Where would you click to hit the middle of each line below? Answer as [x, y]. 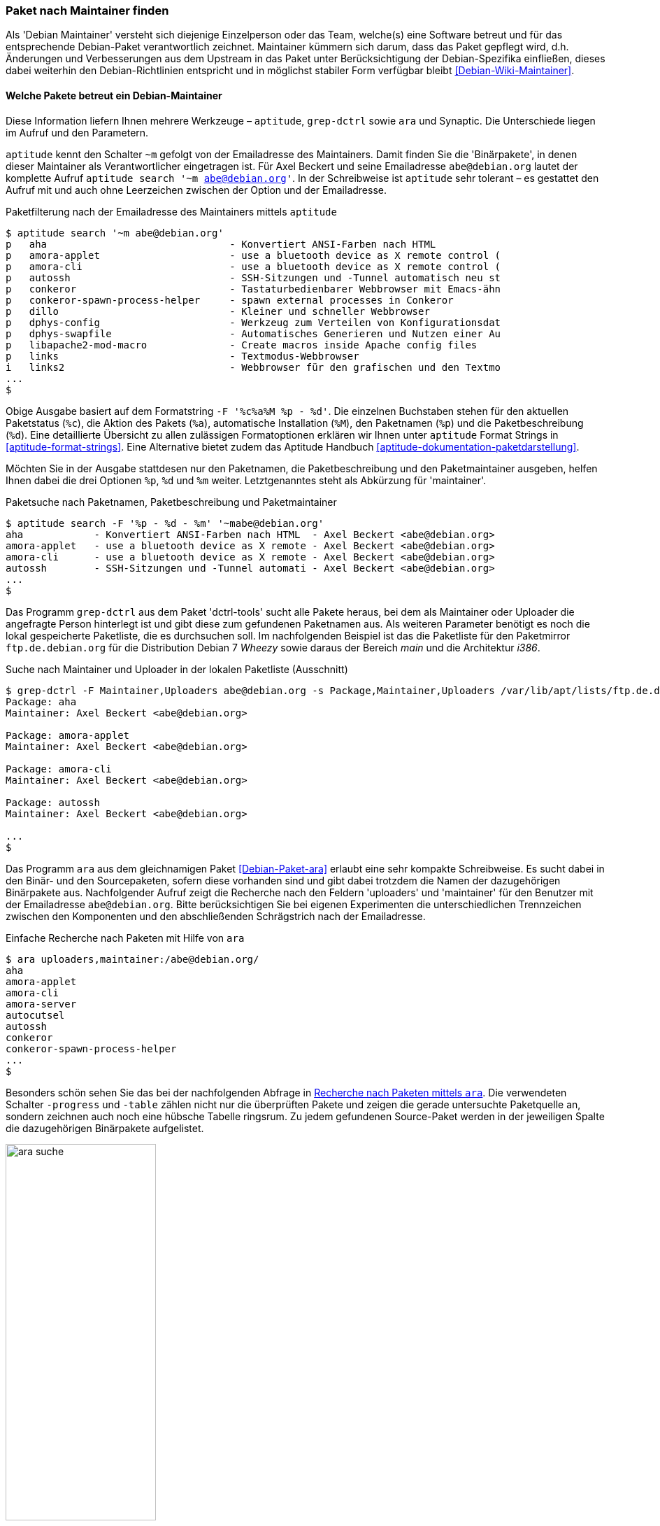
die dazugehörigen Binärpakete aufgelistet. [105, 1128]
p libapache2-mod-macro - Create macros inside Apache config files [242, 345]
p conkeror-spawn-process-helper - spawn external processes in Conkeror [230, 300]
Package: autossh [53, 802]
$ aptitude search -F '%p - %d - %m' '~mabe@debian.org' [165, 523]
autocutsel [35, 1015]
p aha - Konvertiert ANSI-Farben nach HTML [221, 244]
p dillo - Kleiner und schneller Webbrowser [218, 311]
